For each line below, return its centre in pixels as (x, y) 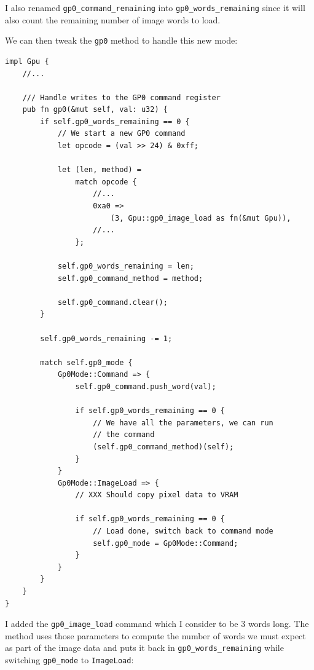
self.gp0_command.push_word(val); (146, 386)
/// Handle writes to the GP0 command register (121, 97)
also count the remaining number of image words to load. (113, 19)
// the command (124, 435)
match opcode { (106, 182)
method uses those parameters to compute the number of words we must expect (155, 635)
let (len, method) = (99, 170)
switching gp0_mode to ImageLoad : (69, 660)
